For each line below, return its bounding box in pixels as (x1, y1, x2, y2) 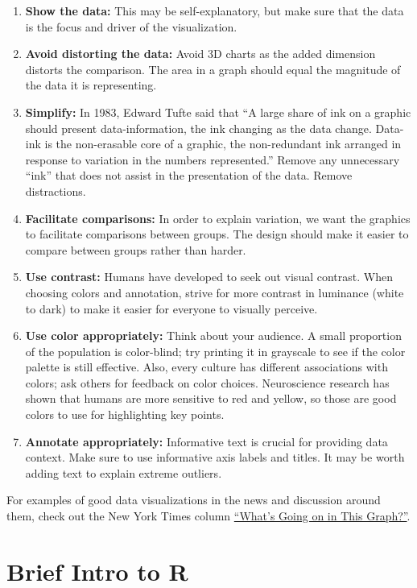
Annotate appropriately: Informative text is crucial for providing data (25, 433, 388, 449)
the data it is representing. (25, 77, 157, 93)
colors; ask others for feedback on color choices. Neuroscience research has (25, 374, 390, 391)
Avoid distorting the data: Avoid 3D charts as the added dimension (25, 45, 376, 62)
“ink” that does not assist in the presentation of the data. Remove (25, 167, 353, 184)
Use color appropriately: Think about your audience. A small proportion (25, 327, 402, 344)
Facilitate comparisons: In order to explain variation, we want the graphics (25, 209, 411, 226)
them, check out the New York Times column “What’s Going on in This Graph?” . (6, 507, 411, 524)
